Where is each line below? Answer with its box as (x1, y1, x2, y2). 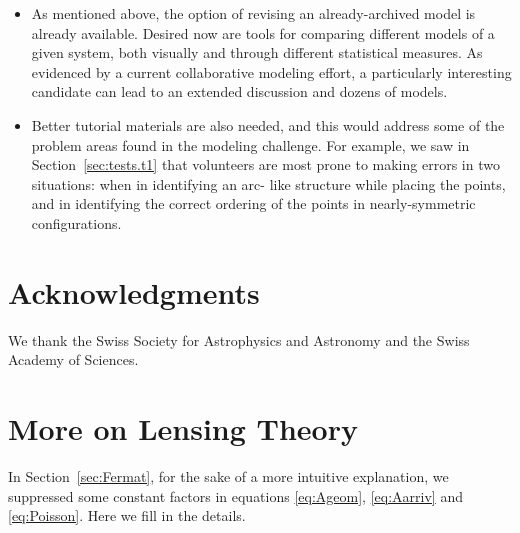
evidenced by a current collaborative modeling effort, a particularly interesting (31, 61, 512, 82)
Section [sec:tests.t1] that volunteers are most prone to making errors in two (31, 154, 500, 175)
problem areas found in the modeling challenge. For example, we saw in (31, 134, 470, 155)
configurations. (31, 212, 122, 233)
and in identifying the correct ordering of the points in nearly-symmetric (31, 193, 476, 214)
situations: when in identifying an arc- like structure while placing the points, (31, 173, 506, 194)
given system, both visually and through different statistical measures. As (31, 42, 483, 63)
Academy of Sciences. (8, 349, 139, 370)
